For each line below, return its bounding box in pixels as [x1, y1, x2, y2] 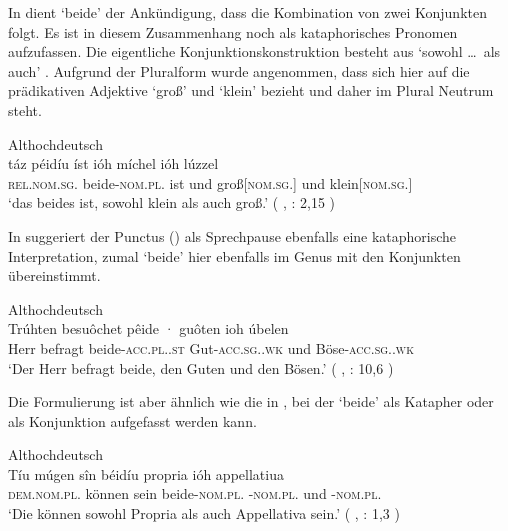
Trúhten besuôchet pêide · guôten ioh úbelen [8, 318, 289, 339]
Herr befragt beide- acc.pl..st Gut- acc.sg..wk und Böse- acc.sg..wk [8, 337, 414, 358]
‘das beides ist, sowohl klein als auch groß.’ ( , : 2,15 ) [8, 192, 336, 213]
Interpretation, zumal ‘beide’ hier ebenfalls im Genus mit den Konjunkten [8, 245, 461, 266]
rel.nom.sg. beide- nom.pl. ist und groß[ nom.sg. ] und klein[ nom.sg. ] [8, 172, 413, 193]
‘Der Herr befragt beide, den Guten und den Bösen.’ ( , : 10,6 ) [8, 357, 394, 378]
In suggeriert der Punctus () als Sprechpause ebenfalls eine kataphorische [8, 225, 457, 246]
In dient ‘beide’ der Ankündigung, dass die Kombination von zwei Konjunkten [8, 2, 487, 22]
